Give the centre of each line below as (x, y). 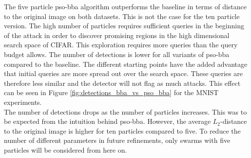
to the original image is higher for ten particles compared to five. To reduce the (122, 130)
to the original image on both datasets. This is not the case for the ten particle (122, 16)
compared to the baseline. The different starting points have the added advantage (126, 64)
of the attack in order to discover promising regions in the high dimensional (117, 35)
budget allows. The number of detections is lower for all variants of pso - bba (117, 54)
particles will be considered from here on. (66, 149)
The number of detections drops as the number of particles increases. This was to (125, 111)
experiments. (23, 102)
